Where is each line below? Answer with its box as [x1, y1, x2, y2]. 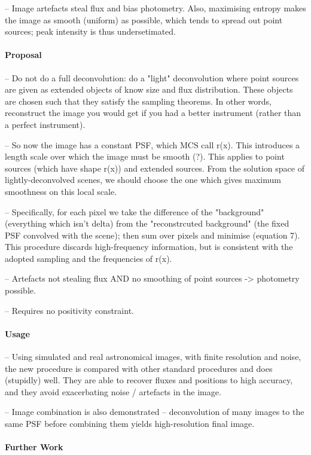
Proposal [5, 48, 42, 61]
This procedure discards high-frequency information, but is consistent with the [5, 240, 293, 253]
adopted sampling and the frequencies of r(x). [5, 252, 172, 264]
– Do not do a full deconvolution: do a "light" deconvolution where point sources [5, 71, 299, 84]
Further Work [5, 441, 63, 453]
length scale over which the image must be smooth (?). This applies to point [5, 150, 285, 163]
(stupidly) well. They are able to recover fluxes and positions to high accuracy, [5, 374, 293, 386]
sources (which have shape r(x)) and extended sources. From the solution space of [5, 161, 304, 174]
